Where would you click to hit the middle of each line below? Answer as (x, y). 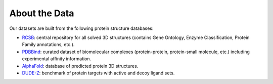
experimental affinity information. (57, 59)
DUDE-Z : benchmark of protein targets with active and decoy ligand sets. (98, 73)
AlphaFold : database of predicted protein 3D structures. (80, 66)
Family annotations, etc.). (48, 45)
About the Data (42, 13)
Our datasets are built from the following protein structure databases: (81, 28)
